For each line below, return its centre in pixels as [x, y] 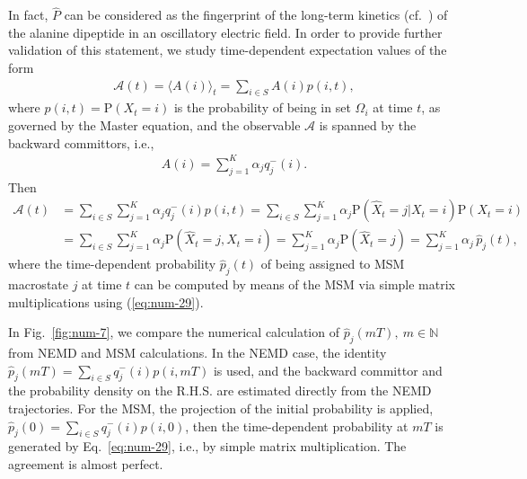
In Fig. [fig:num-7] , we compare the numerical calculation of [174, 332]
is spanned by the [368, 125]
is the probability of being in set [262, 107]
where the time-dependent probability [112, 264]
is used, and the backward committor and [328, 370]
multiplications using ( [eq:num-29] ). [106, 302]
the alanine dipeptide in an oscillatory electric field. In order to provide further [225, 32]
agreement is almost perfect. [86, 463]
